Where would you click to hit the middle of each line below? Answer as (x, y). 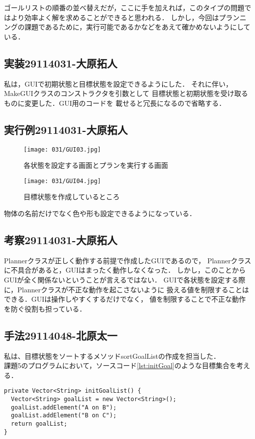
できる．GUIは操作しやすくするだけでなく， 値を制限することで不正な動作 (125, 299)
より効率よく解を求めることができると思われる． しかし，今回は (115, 17)
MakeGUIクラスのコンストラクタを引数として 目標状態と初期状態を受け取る (126, 93)
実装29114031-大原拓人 (61, 63)
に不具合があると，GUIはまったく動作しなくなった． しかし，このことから (125, 270)
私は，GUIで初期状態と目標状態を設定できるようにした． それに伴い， (118, 83)
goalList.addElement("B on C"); (64, 416)
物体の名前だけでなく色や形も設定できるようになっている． (100, 213)
